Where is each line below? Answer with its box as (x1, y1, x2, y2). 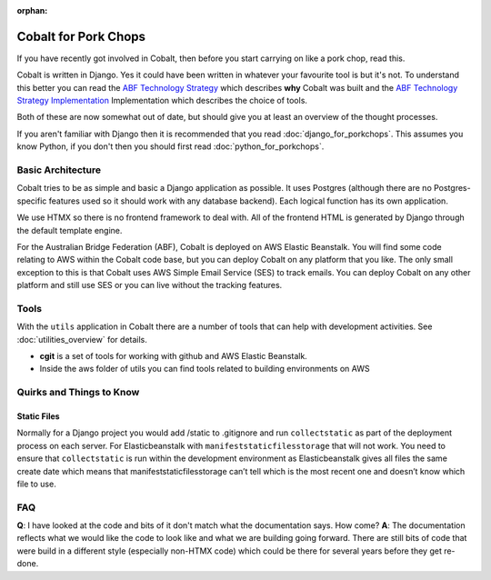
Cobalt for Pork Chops (16, 28, 145, 45)
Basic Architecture (16, 164, 102, 176)
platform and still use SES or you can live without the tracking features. (16, 280, 283, 291)
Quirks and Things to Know (16, 386, 140, 399)
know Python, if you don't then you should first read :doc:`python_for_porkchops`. (16, 141, 325, 152)
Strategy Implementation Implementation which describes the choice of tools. (16, 95, 308, 106)
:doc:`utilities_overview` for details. (16, 334, 147, 345)
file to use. (16, 478, 56, 489)
